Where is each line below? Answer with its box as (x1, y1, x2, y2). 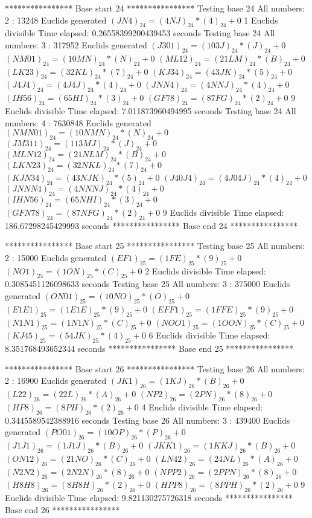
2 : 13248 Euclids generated (5, 13, 107, 26)
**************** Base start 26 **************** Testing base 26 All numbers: (5, 362, 305, 375)
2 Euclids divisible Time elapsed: (145, 264, 266, 277)
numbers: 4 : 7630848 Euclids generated (5, 116, 151, 129)
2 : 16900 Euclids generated (5, 374, 107, 387)
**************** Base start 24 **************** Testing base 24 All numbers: (5, 2, 305, 14)
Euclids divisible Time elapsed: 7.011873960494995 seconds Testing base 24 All (5, 104, 296, 117)
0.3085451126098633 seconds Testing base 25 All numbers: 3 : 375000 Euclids (5, 277, 290, 290)
